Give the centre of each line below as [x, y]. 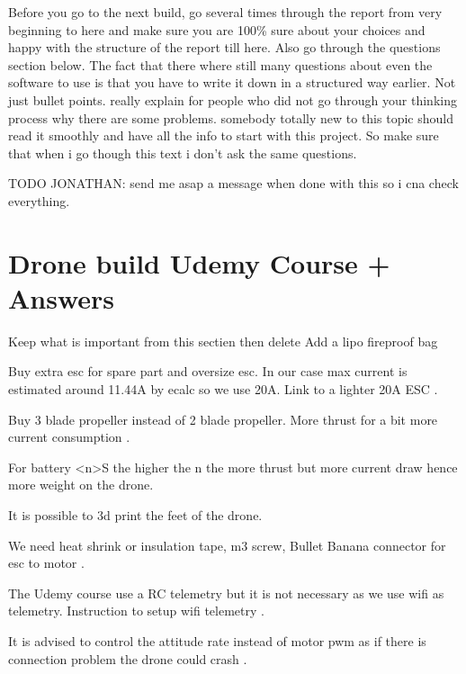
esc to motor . [46, 563]
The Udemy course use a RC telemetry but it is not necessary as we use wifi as [226, 593]
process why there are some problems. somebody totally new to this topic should [231, 117]
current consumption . [69, 437]
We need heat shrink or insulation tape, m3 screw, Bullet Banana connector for [227, 545]
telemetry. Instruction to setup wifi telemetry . [136, 611]
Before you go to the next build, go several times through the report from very [225, 12]
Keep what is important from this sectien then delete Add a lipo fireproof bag [223, 341]
